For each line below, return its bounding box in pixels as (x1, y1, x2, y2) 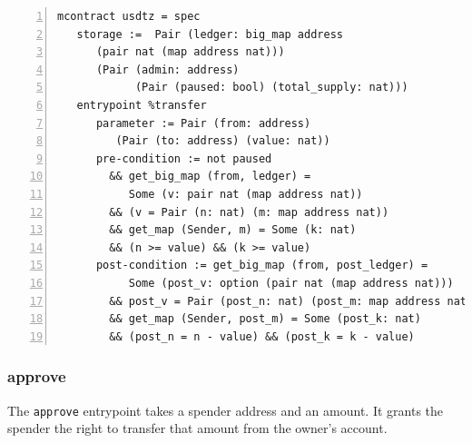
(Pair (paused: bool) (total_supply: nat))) (134, 81, 408, 94)
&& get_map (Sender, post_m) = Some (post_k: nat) (109, 312, 421, 326)
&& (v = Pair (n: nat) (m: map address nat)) (109, 205, 389, 219)
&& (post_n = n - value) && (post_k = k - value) (109, 330, 415, 343)
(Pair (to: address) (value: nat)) (115, 134, 330, 148)
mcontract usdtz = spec (57, 10, 201, 23)
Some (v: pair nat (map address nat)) (128, 187, 363, 201)
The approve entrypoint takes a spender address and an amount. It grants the (7, 400, 444, 419)
